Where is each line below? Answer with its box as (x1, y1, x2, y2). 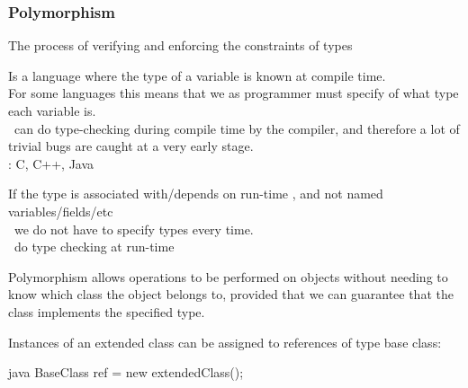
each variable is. (8, 101, 96, 119)
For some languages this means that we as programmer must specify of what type (8, 84, 459, 102)
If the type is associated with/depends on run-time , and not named (8, 184, 383, 203)
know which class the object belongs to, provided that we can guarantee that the (8, 285, 454, 304)
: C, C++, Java (8, 154, 94, 172)
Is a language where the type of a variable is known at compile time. (8, 66, 386, 84)
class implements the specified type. (8, 302, 205, 321)
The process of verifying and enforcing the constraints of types (8, 36, 353, 55)
